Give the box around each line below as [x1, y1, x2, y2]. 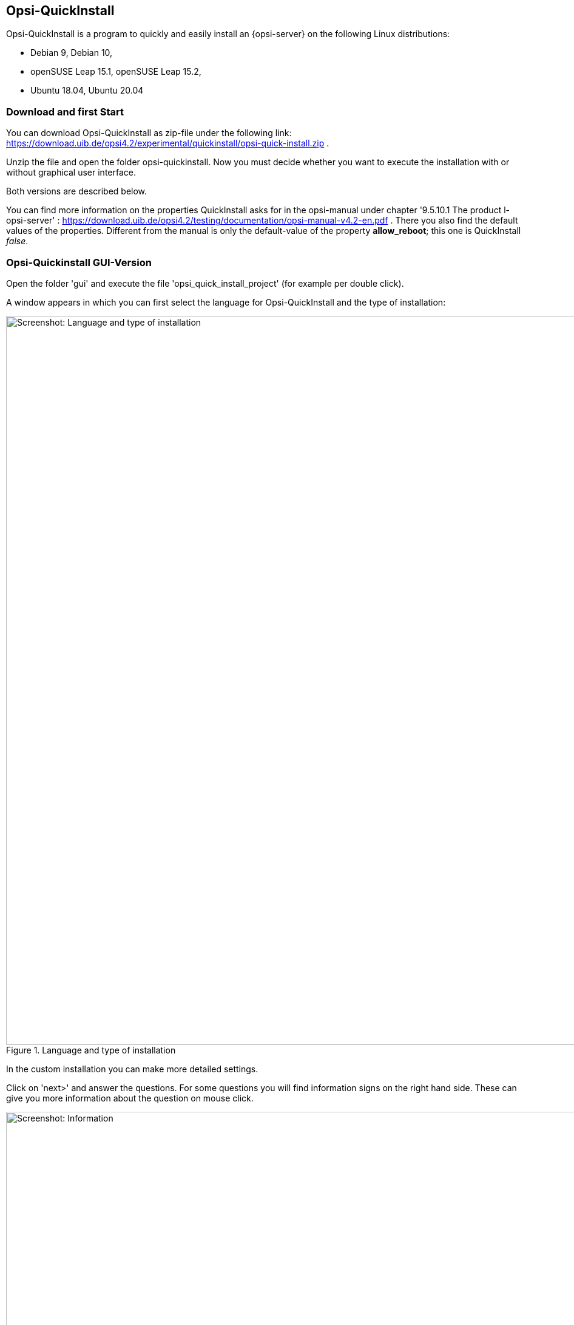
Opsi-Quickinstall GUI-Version [6, 256, 152, 269]
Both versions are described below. [6, 186, 147, 197]
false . [6, 236, 29, 247]
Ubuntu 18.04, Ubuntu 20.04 [30, 85, 144, 96]
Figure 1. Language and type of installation [6, 1044, 176, 1055]
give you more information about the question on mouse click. [6, 1092, 254, 1103]
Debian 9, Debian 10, [30, 47, 113, 58]
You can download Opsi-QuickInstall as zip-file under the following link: [6, 128, 292, 139]
